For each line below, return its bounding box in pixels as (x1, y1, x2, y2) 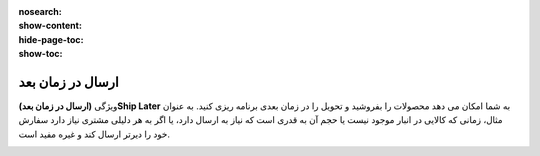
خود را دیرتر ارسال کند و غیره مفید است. (18, 128, 170, 140)
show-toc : (18, 48, 63, 60)
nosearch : (18, 6, 62, 17)
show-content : (18, 20, 82, 32)
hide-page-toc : (18, 33, 84, 45)
